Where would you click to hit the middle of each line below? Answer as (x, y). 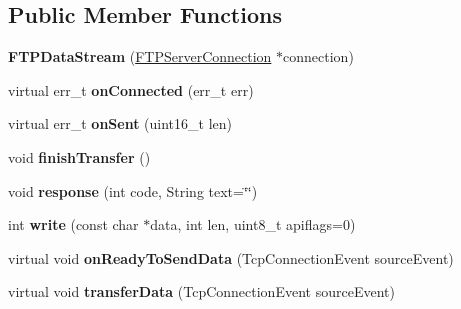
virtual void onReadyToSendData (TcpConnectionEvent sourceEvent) (231, 257)
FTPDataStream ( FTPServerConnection (140, 56)
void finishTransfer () (79, 156)
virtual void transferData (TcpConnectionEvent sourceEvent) (201, 291)
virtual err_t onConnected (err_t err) (131, 89)
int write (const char (73, 224)
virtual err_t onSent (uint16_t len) (120, 123)
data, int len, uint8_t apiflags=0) (253, 224)
